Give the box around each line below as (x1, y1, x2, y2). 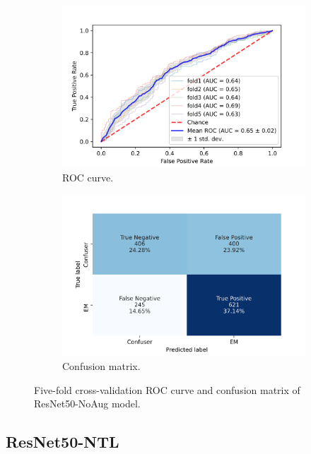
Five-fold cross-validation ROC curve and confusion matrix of (34, 382, 300, 397)
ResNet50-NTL (6, 431, 119, 453)
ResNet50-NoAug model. (34, 396, 141, 411)
